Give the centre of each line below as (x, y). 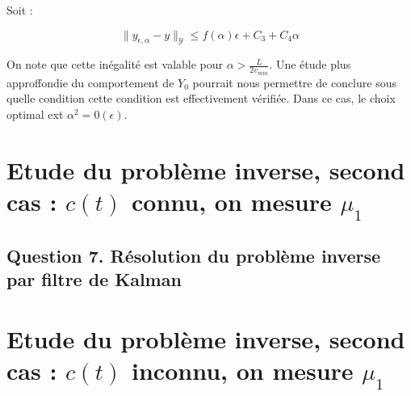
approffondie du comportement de (90, 82)
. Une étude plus (310, 64)
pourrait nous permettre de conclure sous (294, 82)
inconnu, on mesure (243, 371)
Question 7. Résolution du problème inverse (194, 255)
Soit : (20, 10)
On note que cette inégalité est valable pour (115, 64)
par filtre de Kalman (94, 279)
